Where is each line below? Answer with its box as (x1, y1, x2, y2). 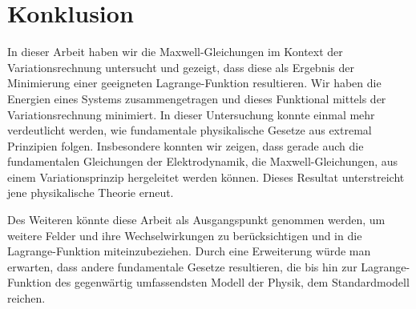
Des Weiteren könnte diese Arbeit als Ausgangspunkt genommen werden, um (7, 211, 386, 228)
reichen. (7, 290, 46, 307)
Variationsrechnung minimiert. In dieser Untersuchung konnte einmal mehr (7, 106, 375, 122)
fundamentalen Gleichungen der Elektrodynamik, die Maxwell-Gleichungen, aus (7, 153, 398, 170)
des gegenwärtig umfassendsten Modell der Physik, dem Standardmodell (55, 274, 410, 291)
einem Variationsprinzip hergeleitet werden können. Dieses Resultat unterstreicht (7, 168, 405, 185)
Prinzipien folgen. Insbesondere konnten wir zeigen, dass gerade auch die (7, 137, 364, 154)
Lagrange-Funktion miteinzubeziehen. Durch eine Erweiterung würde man (7, 243, 371, 259)
